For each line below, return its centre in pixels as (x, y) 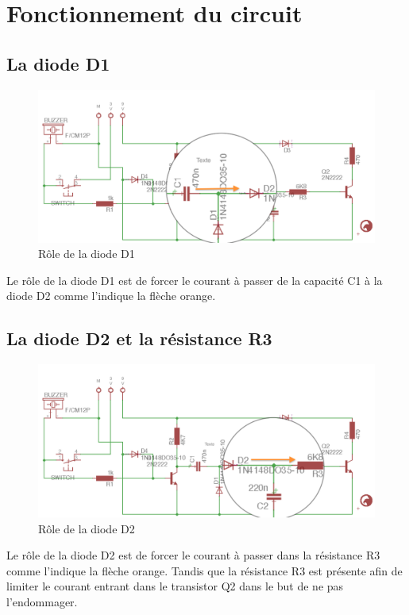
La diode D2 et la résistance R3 (139, 338)
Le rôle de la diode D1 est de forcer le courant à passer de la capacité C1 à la (195, 280)
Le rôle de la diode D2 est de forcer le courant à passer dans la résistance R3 (193, 555)
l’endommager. (42, 602)
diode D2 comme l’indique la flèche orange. (111, 296)
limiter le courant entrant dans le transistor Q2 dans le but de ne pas (175, 586)
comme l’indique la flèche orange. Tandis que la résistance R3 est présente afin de (204, 570)
